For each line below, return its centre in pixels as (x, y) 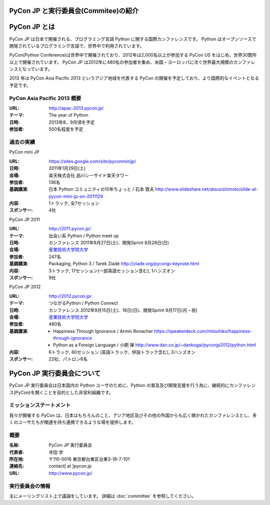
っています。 (39, 69)
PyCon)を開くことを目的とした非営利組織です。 (64, 392)
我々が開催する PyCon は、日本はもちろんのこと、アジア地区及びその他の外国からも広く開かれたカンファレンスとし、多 (133, 415)
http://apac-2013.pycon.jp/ (76, 108)
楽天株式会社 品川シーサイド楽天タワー (89, 175)
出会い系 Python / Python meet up (84, 236)
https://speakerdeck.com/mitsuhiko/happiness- (203, 331)
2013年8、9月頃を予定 (72, 122)
